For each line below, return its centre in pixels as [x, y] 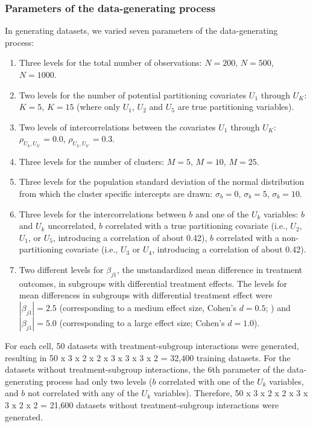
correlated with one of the [207, 381]
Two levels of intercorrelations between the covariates [117, 127]
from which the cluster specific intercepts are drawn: [116, 193]
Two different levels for [61, 269]
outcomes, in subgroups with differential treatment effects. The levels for [153, 283]
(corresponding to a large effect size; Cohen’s [142, 322]
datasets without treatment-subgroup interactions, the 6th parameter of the [145, 369]
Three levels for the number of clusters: [92, 161]
